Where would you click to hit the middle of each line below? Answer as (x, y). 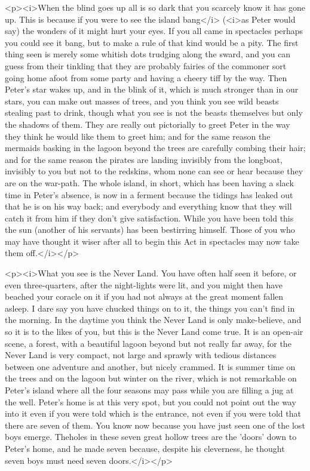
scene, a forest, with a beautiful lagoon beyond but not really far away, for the (148, 343)
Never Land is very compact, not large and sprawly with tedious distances (141, 355)
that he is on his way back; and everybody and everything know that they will (148, 206)
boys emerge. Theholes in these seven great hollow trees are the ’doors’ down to (151, 437)
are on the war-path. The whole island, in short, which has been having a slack (149, 182)
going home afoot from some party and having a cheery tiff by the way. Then (146, 77)
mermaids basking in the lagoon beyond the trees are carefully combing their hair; (155, 148)
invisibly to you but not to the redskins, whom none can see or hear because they (154, 171)
